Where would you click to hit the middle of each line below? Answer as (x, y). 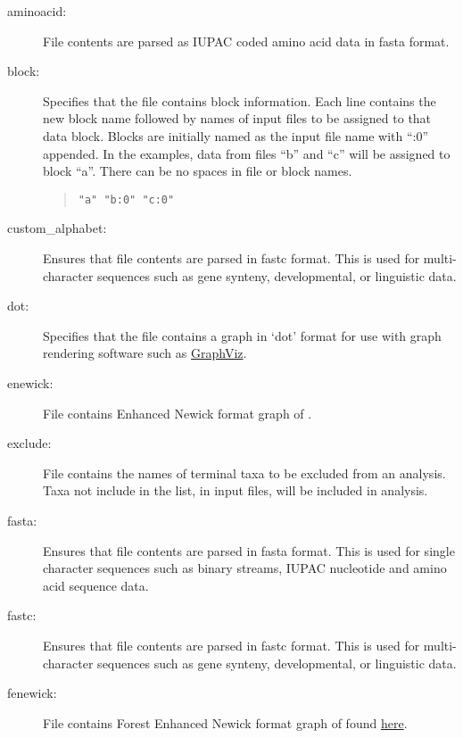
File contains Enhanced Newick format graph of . (178, 413)
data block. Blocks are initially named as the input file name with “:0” (236, 135)
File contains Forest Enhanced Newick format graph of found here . (225, 722)
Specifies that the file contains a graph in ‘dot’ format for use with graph (242, 335)
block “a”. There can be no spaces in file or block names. (198, 171)
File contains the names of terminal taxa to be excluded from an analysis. (244, 473)
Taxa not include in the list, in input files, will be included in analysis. (236, 490)
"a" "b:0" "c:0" (126, 199)
